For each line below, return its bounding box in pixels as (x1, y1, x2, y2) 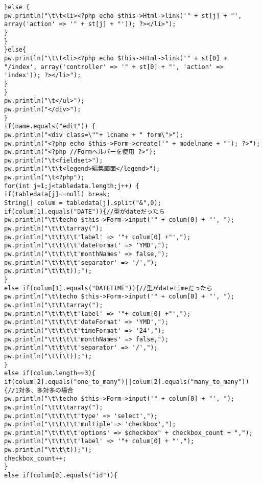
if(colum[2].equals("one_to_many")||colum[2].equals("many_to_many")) (4, 378, 249, 385)
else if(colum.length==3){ (4, 370, 95, 377)
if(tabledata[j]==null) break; (4, 191, 110, 198)
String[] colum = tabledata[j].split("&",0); (4, 199, 161, 207)
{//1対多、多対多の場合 (4, 386, 74, 394)
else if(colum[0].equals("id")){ (4, 472, 117, 479)
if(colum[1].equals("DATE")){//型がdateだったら (4, 208, 165, 215)
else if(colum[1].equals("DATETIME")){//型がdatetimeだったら (4, 284, 212, 292)
